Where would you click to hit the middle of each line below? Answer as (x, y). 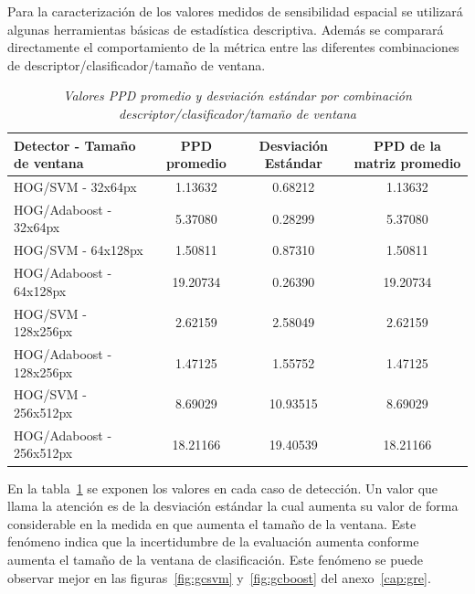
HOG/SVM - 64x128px (79, 250)
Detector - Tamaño (75, 145)
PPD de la (407, 145)
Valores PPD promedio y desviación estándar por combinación (237, 95)
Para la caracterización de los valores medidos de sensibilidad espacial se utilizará (235, 11)
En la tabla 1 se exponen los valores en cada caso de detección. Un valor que (223, 488)
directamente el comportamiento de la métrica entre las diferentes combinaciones (233, 47)
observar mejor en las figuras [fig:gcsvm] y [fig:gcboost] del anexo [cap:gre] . (219, 577)
